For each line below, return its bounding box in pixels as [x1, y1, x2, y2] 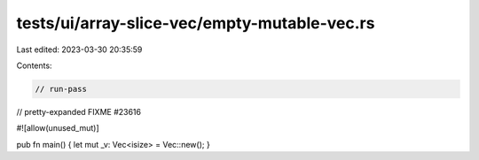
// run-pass [35, 84, 88, 94]
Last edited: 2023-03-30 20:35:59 [16, 44, 143, 55]
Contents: [16, 60, 52, 71]
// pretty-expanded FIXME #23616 [16, 106, 142, 117]
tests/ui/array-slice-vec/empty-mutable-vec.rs [16, 13, 375, 33]
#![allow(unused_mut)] [16, 123, 99, 133]
